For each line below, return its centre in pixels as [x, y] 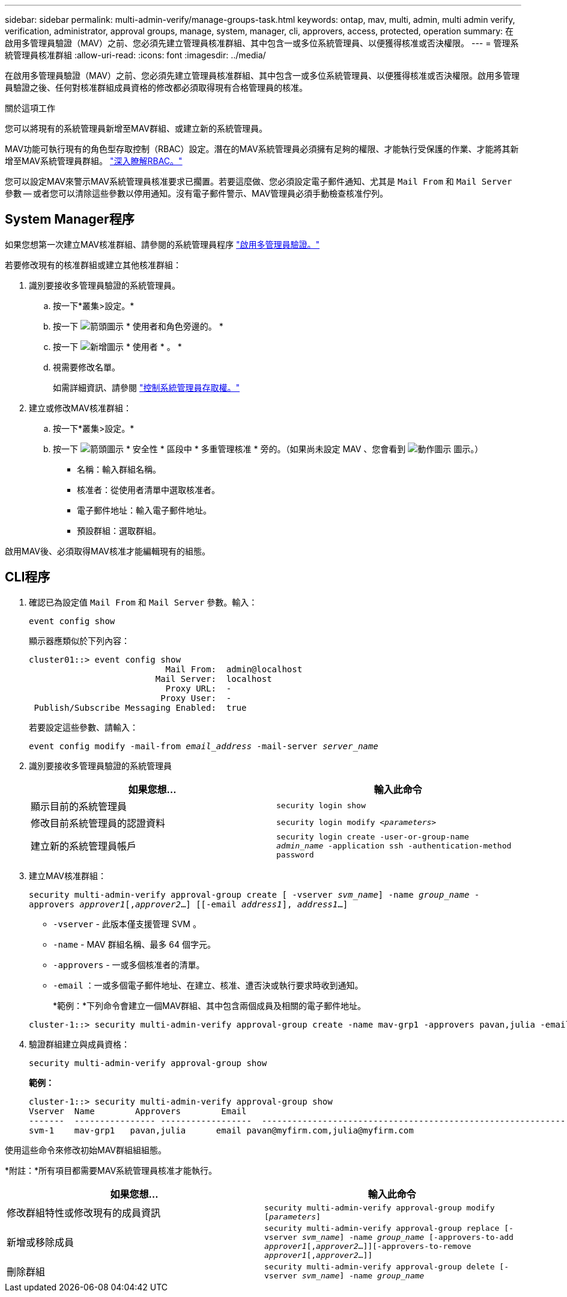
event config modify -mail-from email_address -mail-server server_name [204, 746]
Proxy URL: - [199, 688]
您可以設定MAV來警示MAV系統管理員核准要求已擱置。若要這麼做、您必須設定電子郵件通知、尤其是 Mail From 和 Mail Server [259, 181]
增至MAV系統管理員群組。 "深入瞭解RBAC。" [94, 161]
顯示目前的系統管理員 [79, 806]
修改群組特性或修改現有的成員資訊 [84, 1213]
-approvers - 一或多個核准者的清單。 [129, 964]
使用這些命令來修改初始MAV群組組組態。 [86, 1150]
